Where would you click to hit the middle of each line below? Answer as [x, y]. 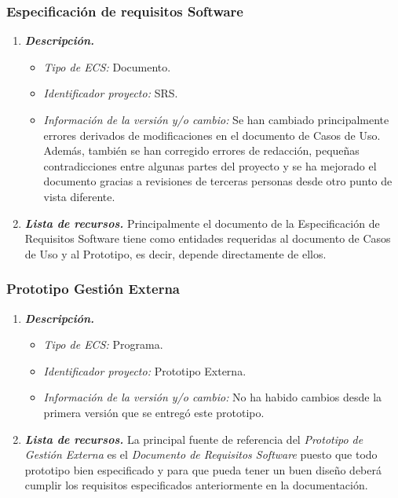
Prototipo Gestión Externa [93, 289]
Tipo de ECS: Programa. [103, 344]
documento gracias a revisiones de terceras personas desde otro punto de [218, 181]
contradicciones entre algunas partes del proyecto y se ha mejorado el [210, 165]
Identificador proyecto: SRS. [111, 93]
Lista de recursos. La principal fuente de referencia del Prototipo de [194, 439]
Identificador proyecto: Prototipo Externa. [145, 370]
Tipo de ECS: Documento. [107, 66]
